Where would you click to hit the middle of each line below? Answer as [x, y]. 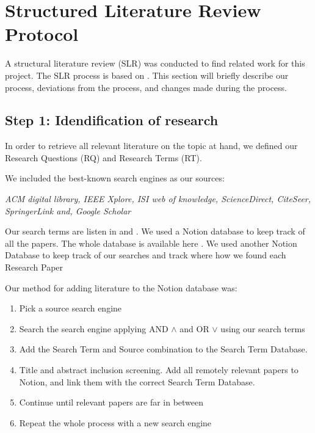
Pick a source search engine [71, 308]
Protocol [42, 34]
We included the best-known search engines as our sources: [115, 178]
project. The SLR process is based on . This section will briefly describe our [147, 75]
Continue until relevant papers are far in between [111, 402]
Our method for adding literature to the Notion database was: [121, 287]
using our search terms [263, 328]
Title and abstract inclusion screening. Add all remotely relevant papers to [159, 370]
